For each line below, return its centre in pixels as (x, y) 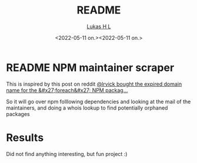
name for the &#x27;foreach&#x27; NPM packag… (67, 90)
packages (18, 114)
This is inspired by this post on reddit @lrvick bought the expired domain (94, 84)
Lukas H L (99, 26)
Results (25, 137)
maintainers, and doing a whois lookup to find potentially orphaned (87, 108)
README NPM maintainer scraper (90, 67)
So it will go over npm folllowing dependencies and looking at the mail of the (98, 101)
